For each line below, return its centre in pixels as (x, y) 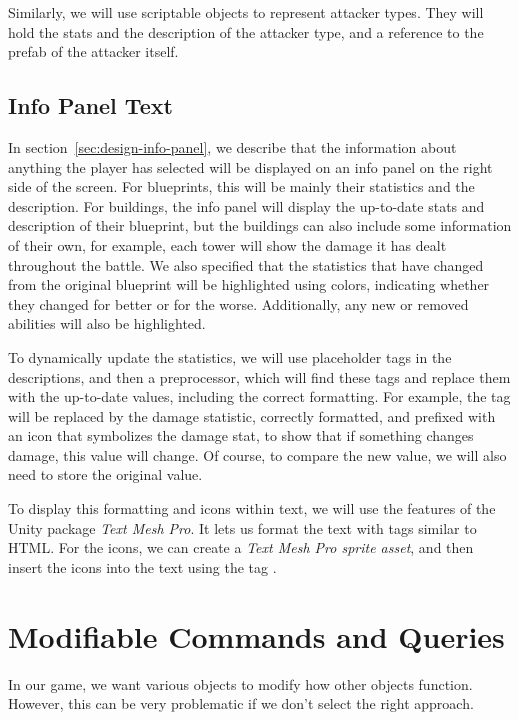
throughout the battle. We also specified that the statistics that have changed (246, 264)
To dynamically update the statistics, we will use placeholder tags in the (230, 356)
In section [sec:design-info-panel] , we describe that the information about (232, 146)
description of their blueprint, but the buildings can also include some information (260, 225)
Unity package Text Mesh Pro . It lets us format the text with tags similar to (242, 527)
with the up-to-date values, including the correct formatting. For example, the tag (259, 396)
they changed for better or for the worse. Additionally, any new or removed (238, 303)
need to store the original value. (105, 474)
